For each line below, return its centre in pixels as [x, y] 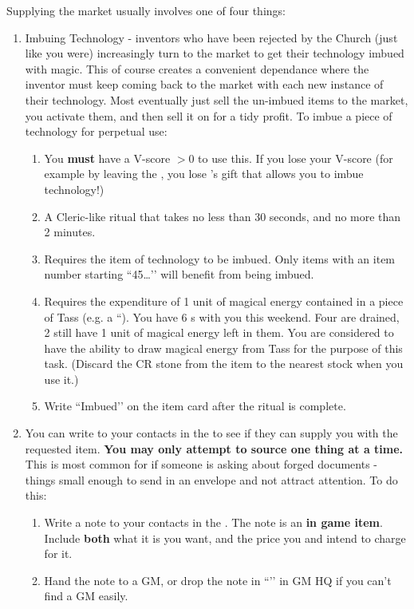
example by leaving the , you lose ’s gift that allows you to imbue [204, 174]
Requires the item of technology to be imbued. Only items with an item [220, 258]
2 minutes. [70, 232]
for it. [58, 554]
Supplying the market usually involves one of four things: [146, 10]
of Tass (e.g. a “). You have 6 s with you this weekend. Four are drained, [222, 316]
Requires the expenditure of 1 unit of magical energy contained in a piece [224, 301]
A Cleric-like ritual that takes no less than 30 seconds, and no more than [223, 216]
